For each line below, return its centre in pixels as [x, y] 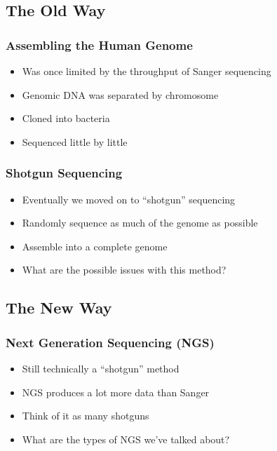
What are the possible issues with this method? [124, 270]
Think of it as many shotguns [86, 416]
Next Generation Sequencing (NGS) [110, 342]
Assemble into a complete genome [95, 246]
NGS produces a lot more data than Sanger [116, 392]
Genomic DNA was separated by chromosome [120, 94]
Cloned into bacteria [66, 118]
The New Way [59, 308]
